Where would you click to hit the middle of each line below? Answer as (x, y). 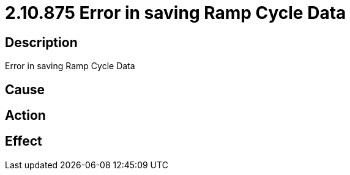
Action (25, 116)
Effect (24, 141)
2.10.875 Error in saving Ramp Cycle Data (176, 13)
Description (41, 42)
